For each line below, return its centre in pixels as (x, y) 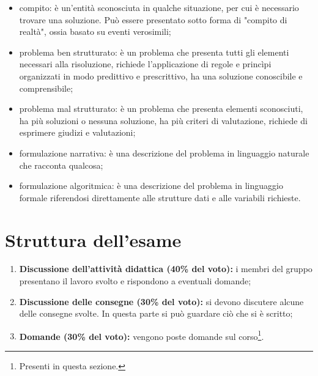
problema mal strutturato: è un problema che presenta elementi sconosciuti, (161, 109)
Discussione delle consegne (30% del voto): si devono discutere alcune (161, 301)
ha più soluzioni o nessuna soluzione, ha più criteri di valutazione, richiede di (163, 120)
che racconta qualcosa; (61, 165)
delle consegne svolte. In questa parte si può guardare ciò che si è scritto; (156, 313)
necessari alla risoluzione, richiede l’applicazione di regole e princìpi (145, 64)
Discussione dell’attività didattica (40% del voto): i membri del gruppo (166, 269)
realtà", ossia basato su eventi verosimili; (95, 31)
